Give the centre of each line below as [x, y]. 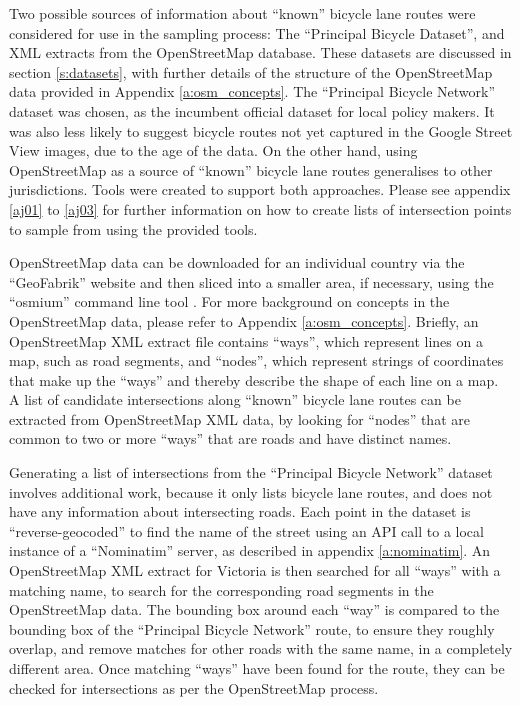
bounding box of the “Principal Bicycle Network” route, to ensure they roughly [252, 628]
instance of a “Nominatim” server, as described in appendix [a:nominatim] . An [250, 550]
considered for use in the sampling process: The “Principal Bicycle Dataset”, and [257, 32]
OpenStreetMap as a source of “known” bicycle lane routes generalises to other [251, 169]
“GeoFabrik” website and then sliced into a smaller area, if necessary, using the [251, 281]
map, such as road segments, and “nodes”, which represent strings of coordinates [256, 360]
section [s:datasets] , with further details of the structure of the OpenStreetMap [251, 71]
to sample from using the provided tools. [133, 228]
